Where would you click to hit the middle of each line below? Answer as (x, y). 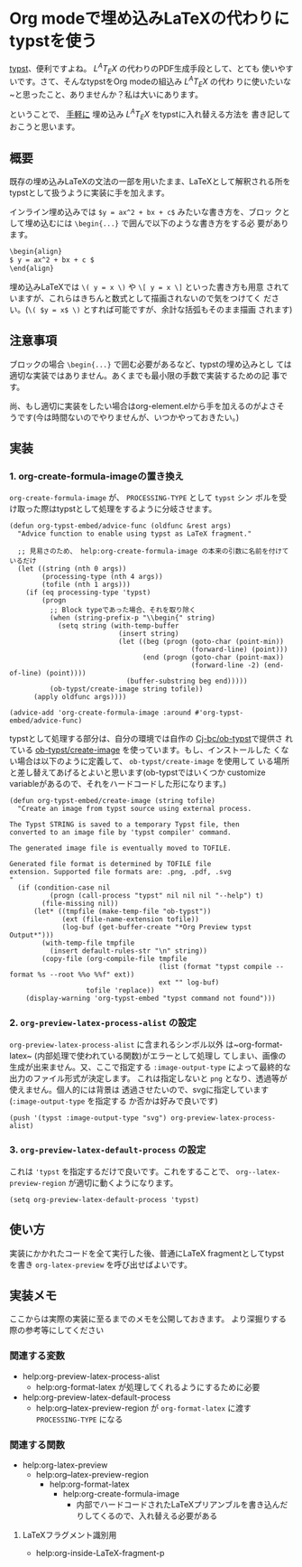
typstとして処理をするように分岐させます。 (137, 509)
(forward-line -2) (225, 666)
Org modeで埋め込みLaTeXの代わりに (150, 19)
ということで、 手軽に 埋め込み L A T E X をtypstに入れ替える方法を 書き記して (150, 114)
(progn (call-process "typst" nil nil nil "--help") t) (156, 896)
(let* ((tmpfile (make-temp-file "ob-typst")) (122, 912)
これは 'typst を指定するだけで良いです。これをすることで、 (122, 1171)
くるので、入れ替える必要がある (159, 1516)
